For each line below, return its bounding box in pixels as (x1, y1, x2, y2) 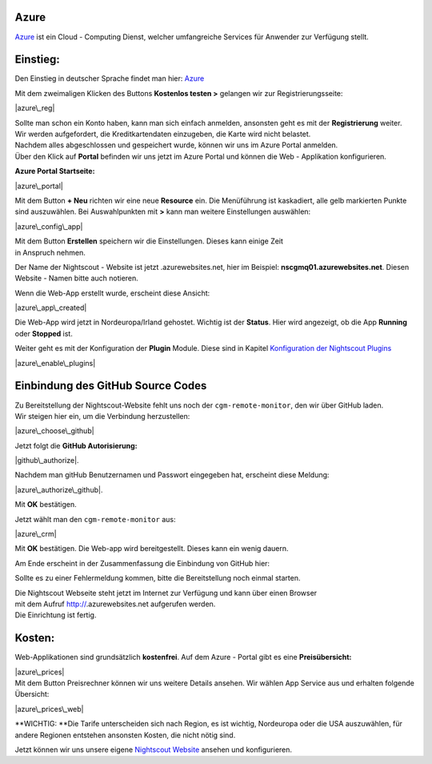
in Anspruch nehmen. (14, 247, 86, 257)
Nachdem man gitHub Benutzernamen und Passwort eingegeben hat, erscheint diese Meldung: (14, 470, 330, 480)
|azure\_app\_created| (14, 303, 87, 312)
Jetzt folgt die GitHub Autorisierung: (14, 440, 138, 450)
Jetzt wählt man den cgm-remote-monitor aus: (14, 514, 176, 524)
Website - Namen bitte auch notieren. (14, 273, 139, 283)
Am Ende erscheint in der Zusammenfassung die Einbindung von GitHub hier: (14, 558, 270, 568)
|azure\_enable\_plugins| (14, 358, 96, 368)
